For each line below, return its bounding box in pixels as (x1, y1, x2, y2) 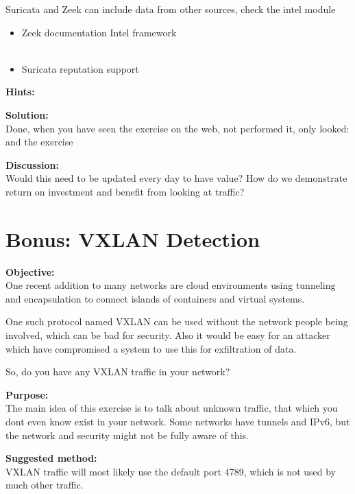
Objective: (5, 264, 55, 279)
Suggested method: (5, 451, 97, 465)
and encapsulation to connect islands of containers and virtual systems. (5, 291, 305, 305)
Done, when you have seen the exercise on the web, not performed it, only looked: (5, 121, 350, 135)
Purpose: (5, 387, 49, 401)
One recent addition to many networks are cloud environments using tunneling (5, 278, 336, 292)
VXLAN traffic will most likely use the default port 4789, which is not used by (5, 464, 336, 478)
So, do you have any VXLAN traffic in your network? (5, 364, 230, 379)
